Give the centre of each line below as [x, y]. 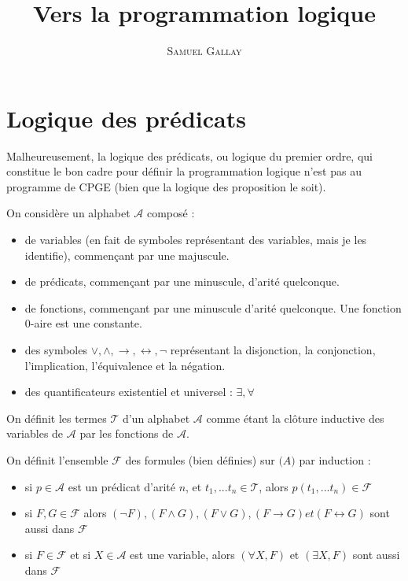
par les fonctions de [127, 433]
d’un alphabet [156, 418]
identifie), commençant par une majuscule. [127, 255]
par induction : [335, 459]
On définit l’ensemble [57, 459]
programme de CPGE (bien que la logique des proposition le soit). [166, 186]
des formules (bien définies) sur [200, 459]
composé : [171, 213]
